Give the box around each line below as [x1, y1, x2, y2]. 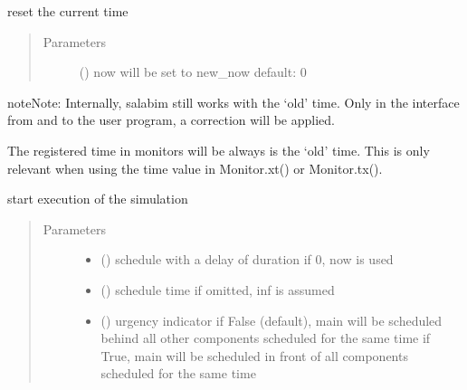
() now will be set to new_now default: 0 [79, 62, 307, 81]
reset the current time [7, 2, 129, 20]
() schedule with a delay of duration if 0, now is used [100, 250, 394, 269]
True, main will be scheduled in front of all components [100, 346, 408, 365]
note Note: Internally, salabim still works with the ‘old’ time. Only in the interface [7, 92, 460, 111]
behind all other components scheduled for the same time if [100, 328, 431, 347]
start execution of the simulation [7, 189, 188, 208]
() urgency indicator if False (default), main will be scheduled [100, 310, 443, 329]
